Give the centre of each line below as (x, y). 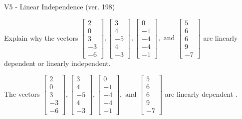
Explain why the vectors (41, 37)
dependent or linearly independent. (57, 63)
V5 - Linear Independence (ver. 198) (60, 6)
